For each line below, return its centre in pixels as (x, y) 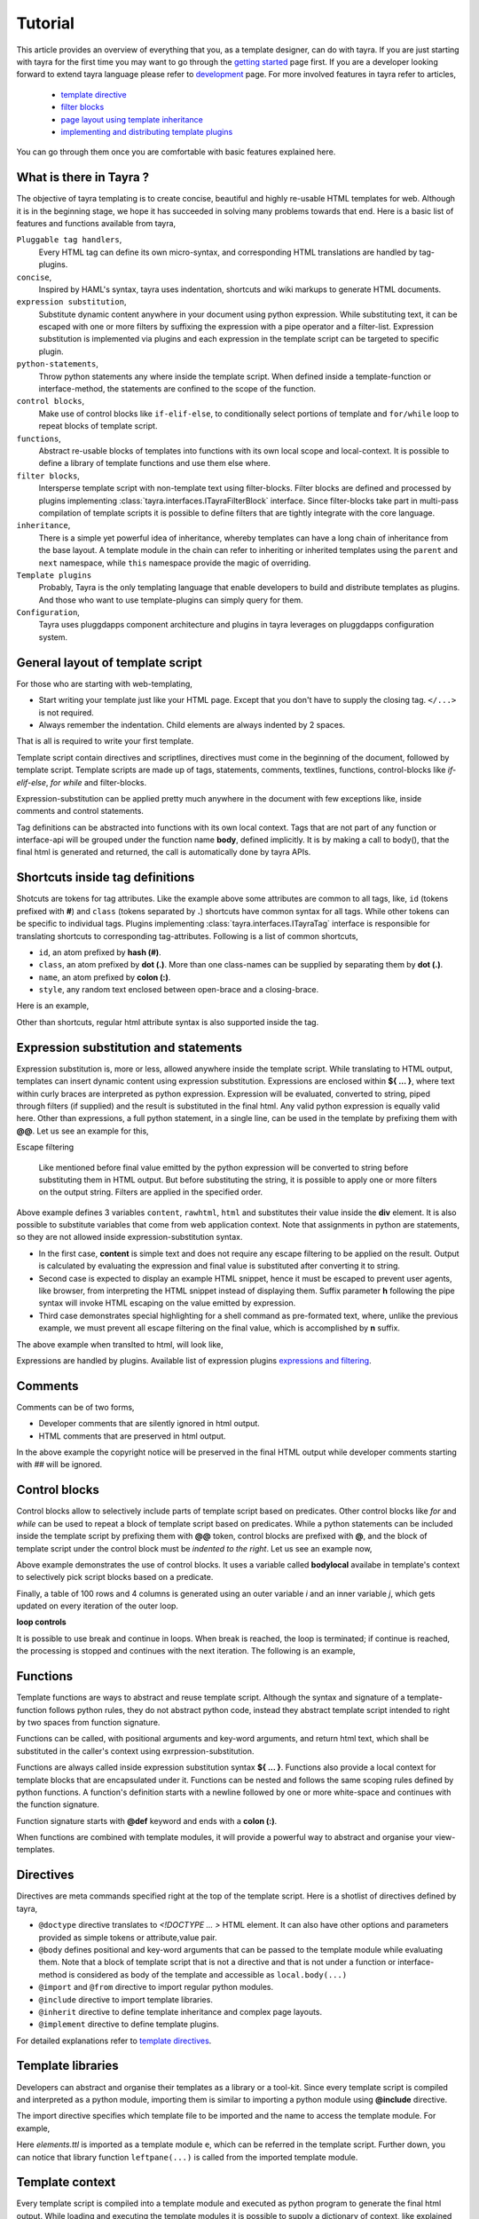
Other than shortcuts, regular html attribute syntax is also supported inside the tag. (168, 1022)
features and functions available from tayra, (96, 223)
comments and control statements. (80, 811)
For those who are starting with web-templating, (104, 683)
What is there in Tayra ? (83, 178)
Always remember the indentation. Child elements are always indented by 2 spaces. (192, 724)
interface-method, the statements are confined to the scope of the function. (177, 389)
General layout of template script (110, 663)
